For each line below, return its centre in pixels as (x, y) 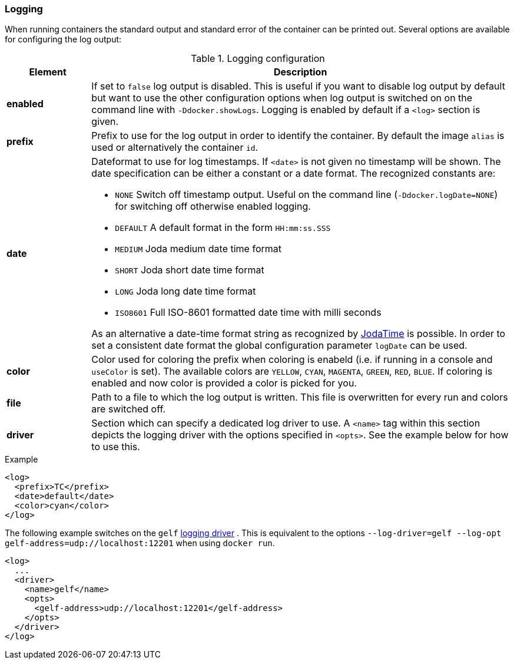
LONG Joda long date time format (185, 291)
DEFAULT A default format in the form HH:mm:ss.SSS (223, 228)
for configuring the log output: (63, 39)
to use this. (116, 447)
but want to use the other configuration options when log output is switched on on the (282, 98)
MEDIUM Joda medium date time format (198, 249)
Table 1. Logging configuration (258, 59)
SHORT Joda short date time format (190, 270)
